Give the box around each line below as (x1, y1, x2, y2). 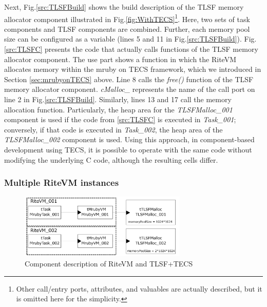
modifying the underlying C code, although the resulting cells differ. (4, 154, 218, 165)
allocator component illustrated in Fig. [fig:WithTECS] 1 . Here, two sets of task (4, 12, 250, 24)
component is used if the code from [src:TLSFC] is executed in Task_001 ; (4, 114, 236, 125)
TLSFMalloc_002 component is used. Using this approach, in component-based (4, 134, 255, 145)
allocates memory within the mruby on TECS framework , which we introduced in (4, 64, 261, 74)
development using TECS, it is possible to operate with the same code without (4, 144, 252, 155)
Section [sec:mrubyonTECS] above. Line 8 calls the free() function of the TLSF (4, 73, 254, 84)
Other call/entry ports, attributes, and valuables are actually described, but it (16, 283, 262, 294)
